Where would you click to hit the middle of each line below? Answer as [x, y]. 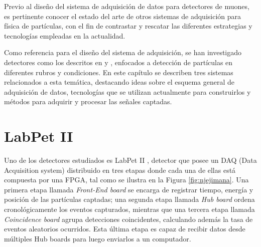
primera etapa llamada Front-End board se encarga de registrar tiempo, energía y [129, 189]
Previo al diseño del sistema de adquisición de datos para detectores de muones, [127, 6]
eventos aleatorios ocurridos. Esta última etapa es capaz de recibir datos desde [125, 229]
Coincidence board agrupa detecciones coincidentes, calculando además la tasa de [128, 219]
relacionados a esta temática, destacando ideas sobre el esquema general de [119, 82]
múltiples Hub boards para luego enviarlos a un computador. [98, 238]
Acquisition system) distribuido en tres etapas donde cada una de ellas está [120, 170]
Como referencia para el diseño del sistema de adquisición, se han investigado [123, 52]
